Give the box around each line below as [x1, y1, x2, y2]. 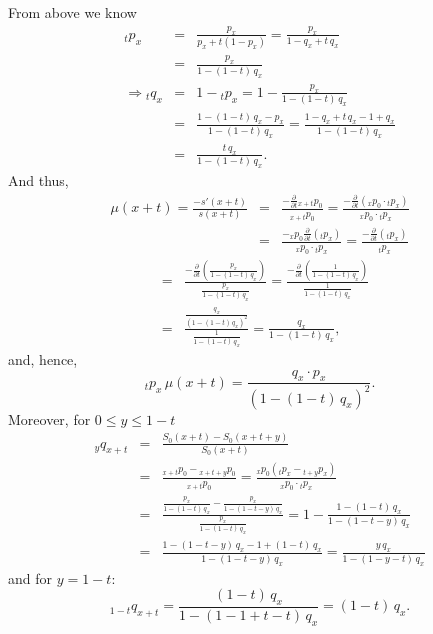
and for [8, 567, 53, 588]
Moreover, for [8, 408, 91, 429]
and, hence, [8, 348, 78, 369]
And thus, [8, 170, 69, 191]
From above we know [8, 2, 137, 22]
